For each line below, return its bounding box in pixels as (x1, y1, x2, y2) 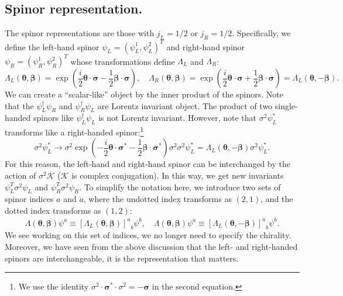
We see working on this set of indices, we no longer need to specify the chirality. (5, 229, 291, 241)
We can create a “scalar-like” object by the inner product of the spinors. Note (5, 88, 284, 100)
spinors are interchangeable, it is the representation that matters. (5, 252, 239, 264)
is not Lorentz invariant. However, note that (98, 112, 257, 124)
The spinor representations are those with (5, 27, 155, 39)
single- (275, 99, 298, 112)
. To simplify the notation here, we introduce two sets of (79, 180, 281, 193)
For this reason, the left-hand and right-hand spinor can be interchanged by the (5, 158, 290, 170)
